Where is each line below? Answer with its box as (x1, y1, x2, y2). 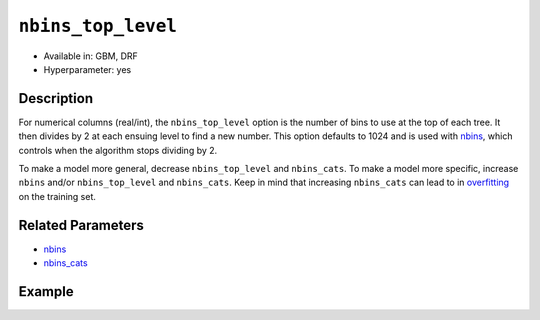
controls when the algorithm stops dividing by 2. (18, 144, 218, 156)
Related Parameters (18, 216, 145, 234)
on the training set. (18, 190, 97, 202)
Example (18, 283, 74, 300)
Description (18, 90, 94, 107)
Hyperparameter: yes (43, 63, 132, 75)
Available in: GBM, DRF (43, 50, 139, 62)
